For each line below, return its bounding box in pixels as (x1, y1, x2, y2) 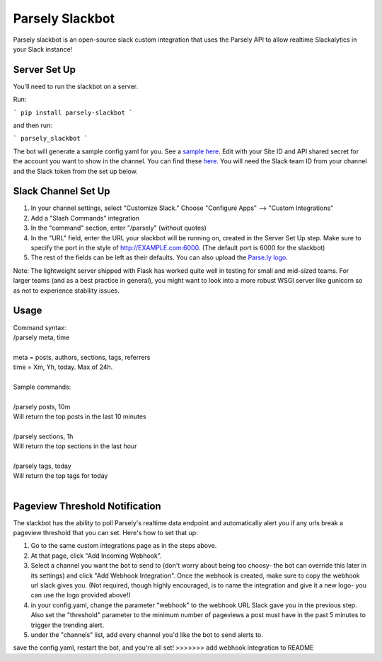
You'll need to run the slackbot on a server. (13, 82, 139, 90)
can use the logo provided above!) (30, 591, 131, 599)
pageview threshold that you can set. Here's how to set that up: (13, 529, 198, 537)
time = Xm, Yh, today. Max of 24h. (13, 363, 113, 371)
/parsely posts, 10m (13, 402, 71, 411)
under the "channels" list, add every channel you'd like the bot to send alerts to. (30, 630, 263, 639)
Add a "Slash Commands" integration (30, 213, 140, 222)
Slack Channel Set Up (13, 185, 110, 197)
